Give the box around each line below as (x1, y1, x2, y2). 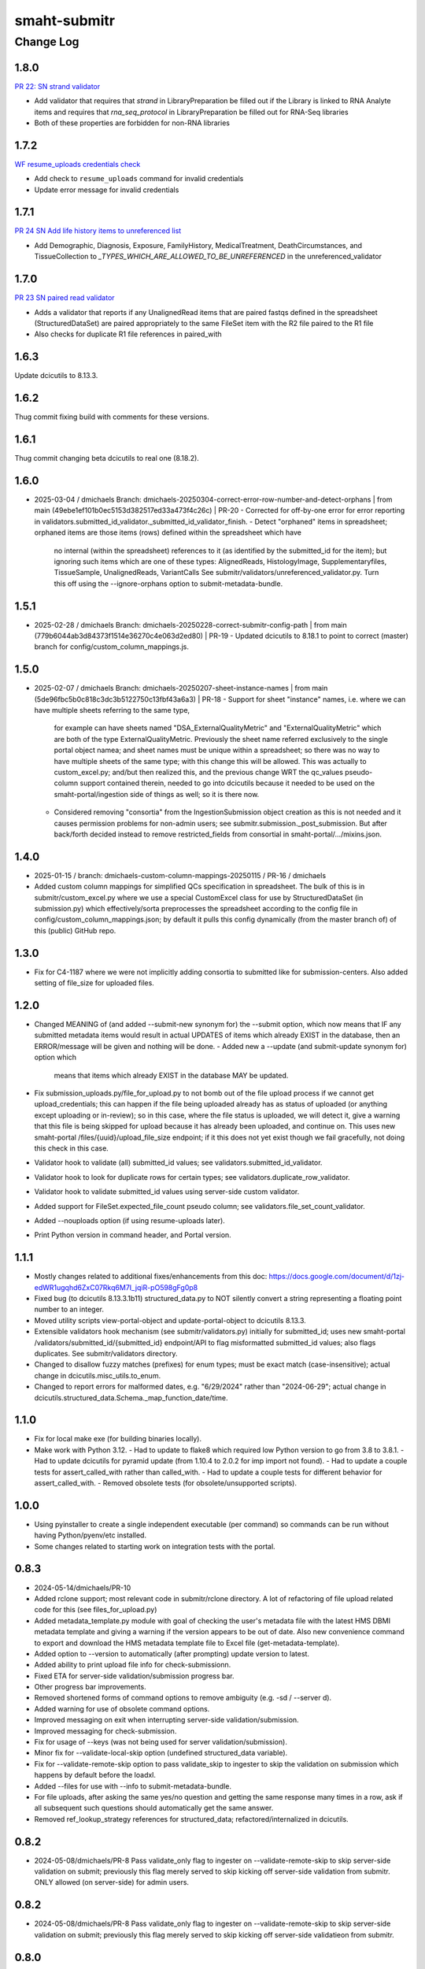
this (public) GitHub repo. (34, 925, 116, 935)
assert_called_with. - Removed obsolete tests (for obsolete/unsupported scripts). (34, 1478, 297, 1488)
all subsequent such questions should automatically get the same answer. (34, 1804, 274, 1813)
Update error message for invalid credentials (34, 185, 179, 195)
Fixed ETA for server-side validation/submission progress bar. (34, 1670, 235, 1681)
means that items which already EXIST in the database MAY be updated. (54, 1070, 289, 1080)
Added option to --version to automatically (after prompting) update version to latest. (34, 1648, 310, 1658)
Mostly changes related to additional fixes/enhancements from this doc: (34, 1272, 268, 1281)
